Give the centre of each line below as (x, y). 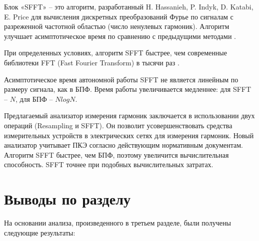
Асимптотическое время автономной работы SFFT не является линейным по (121, 79)
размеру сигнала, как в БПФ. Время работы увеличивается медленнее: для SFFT (128, 89)
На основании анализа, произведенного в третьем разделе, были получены (117, 223)
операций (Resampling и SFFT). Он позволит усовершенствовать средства (118, 125)
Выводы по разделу (67, 199)
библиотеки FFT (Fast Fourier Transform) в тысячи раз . (92, 62)
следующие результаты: (40, 232)
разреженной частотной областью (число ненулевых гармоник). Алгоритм (117, 26)
